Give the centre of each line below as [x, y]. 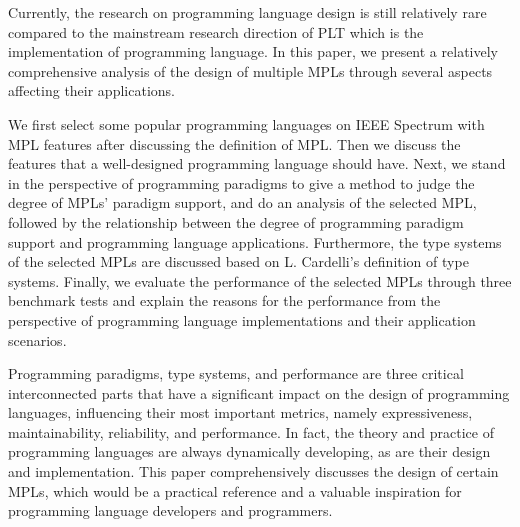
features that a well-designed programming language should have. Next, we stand [257, 163]
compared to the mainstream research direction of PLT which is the [216, 31]
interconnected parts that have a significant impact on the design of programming [259, 392]
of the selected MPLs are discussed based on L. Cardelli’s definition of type [238, 261]
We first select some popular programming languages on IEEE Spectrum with [246, 123]
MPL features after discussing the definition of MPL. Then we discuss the [234, 143]
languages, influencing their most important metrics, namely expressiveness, [240, 412]
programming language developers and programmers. [170, 510]
